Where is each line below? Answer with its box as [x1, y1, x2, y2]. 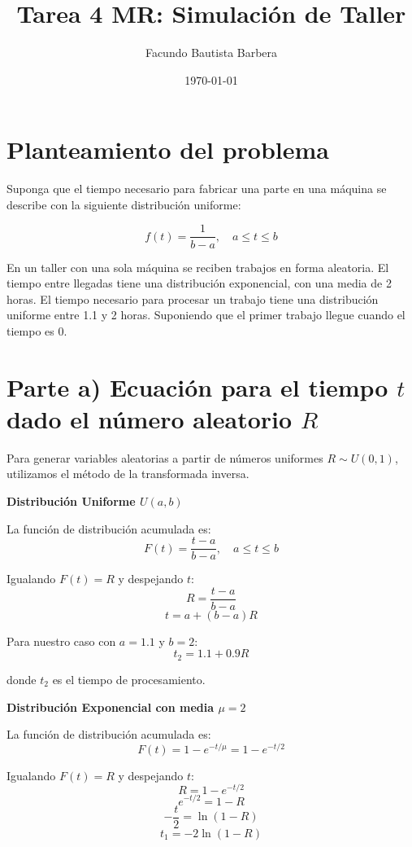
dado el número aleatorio [7, 402, 293, 435]
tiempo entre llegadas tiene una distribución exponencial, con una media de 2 [7, 274, 392, 292]
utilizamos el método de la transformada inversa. [7, 465, 249, 482]
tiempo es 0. [7, 322, 67, 339]
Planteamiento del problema [7, 133, 329, 166]
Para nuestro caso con [7, 632, 116, 649]
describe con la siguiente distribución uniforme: [7, 195, 241, 213]
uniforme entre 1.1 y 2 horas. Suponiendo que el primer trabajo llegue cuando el [7, 306, 405, 323]
